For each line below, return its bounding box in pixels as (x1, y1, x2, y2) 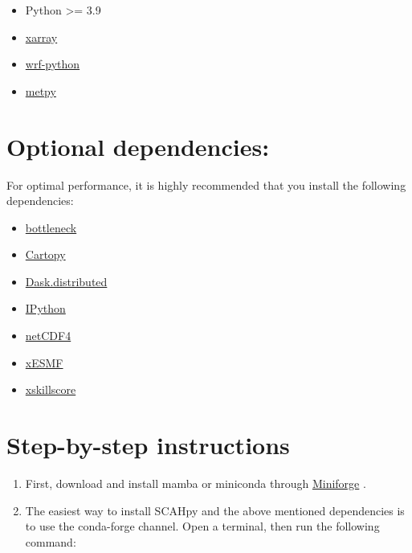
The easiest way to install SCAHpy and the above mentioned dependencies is (25, 502, 405, 518)
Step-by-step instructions (6, 428, 290, 461)
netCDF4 (25, 327, 71, 344)
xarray (25, 28, 58, 45)
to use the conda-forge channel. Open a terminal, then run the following (25, 518, 380, 535)
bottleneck (25, 219, 77, 236)
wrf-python (25, 55, 80, 72)
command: (25, 533, 76, 550)
